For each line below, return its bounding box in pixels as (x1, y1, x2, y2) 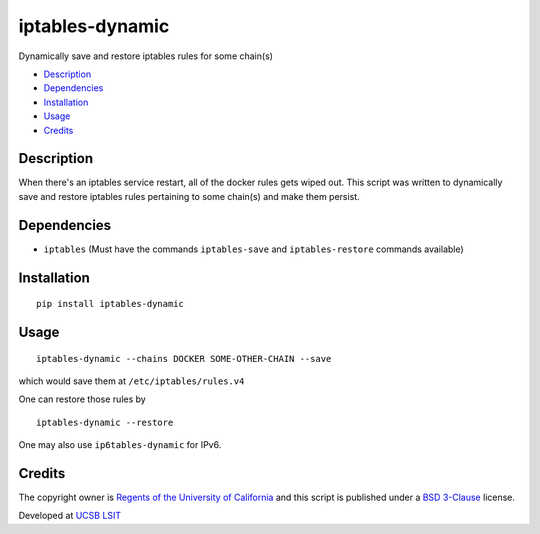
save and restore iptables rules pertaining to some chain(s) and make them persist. (18, 190, 360, 202)
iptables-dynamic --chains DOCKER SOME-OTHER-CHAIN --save (36, 353, 332, 364)
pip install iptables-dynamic (36, 298, 185, 310)
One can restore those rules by (18, 393, 147, 405)
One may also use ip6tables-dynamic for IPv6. (18, 439, 222, 451)
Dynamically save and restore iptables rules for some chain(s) (18, 50, 274, 62)
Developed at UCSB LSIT (18, 510, 122, 522)
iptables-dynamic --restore (36, 416, 174, 428)
